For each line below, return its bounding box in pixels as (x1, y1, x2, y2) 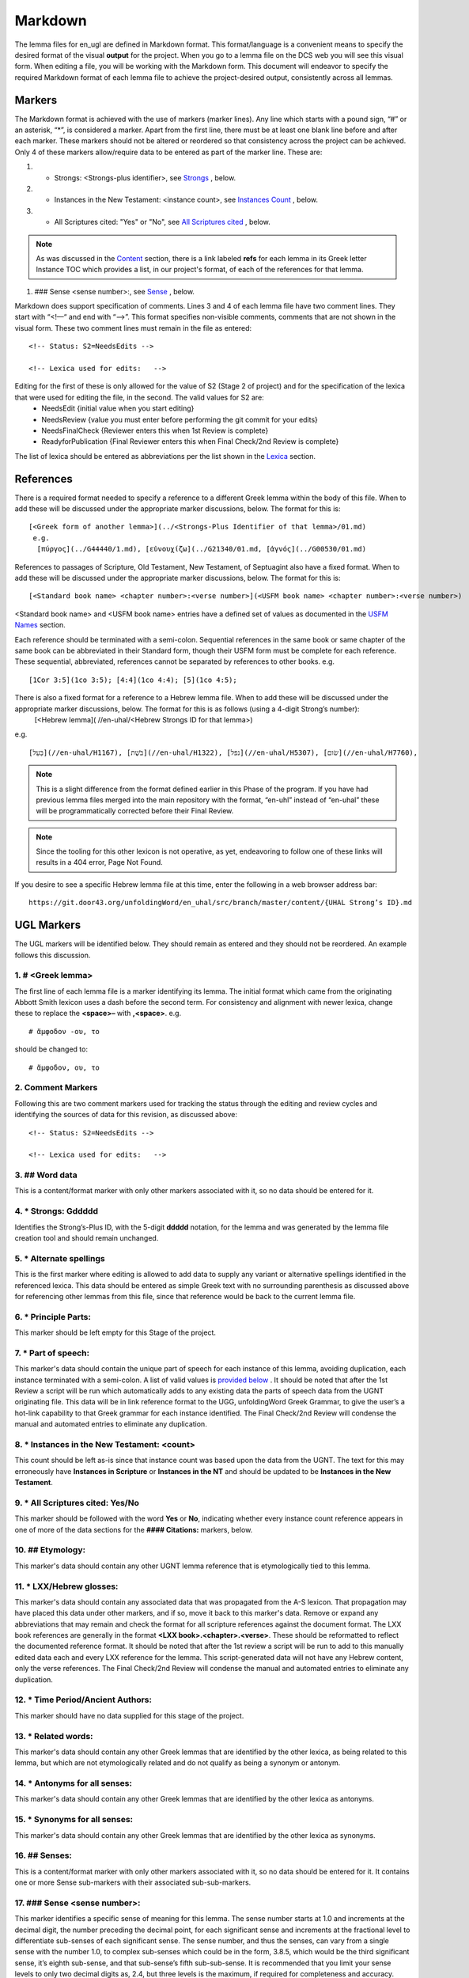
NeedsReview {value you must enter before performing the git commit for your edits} (41, 415, 318, 424)
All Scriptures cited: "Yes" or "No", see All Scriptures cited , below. (54, 218, 270, 227)
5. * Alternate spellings (14, 1252, 106, 1264)
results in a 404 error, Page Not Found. (36, 858, 164, 867)
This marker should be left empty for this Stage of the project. (14, 1328, 217, 1337)
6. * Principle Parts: (14, 1311, 91, 1322)
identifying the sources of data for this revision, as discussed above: (14, 1110, 237, 1120)
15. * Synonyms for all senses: (14, 1814, 134, 1825)
